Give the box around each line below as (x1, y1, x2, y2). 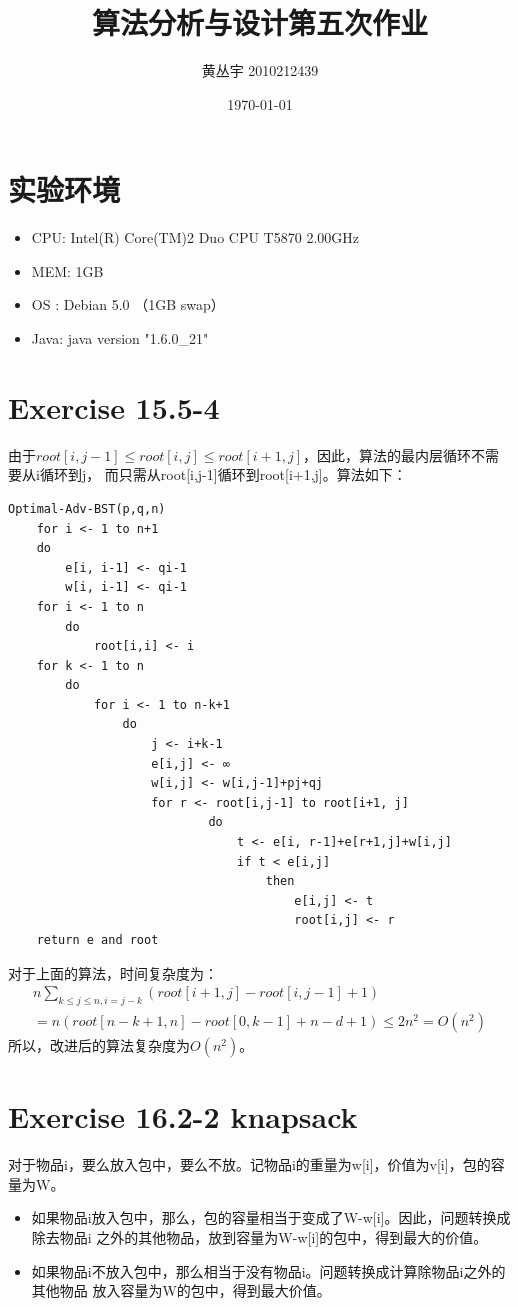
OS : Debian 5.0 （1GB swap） (31, 294, 225, 315)
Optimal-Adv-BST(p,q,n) (8, 501, 166, 516)
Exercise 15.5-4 (8, 386, 220, 427)
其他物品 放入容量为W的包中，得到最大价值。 (31, 1280, 331, 1301)
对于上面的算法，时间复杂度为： (8, 962, 218, 983)
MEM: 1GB (31, 260, 104, 281)
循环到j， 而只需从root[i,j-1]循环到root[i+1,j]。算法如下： (39, 464, 407, 485)
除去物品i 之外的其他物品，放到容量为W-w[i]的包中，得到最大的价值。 (31, 1226, 488, 1247)
